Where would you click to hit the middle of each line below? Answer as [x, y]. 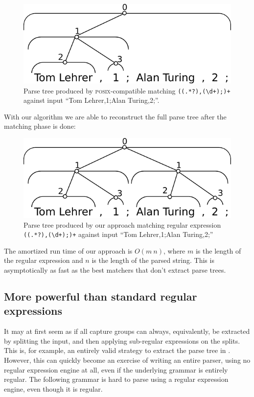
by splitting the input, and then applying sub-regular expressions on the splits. [122, 340]
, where [174, 250]
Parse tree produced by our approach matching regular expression [122, 224]
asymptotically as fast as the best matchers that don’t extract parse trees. [115, 269]
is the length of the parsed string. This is [153, 260]
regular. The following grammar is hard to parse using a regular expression [116, 379]
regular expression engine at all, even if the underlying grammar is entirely [116, 369]
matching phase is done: [40, 126]
